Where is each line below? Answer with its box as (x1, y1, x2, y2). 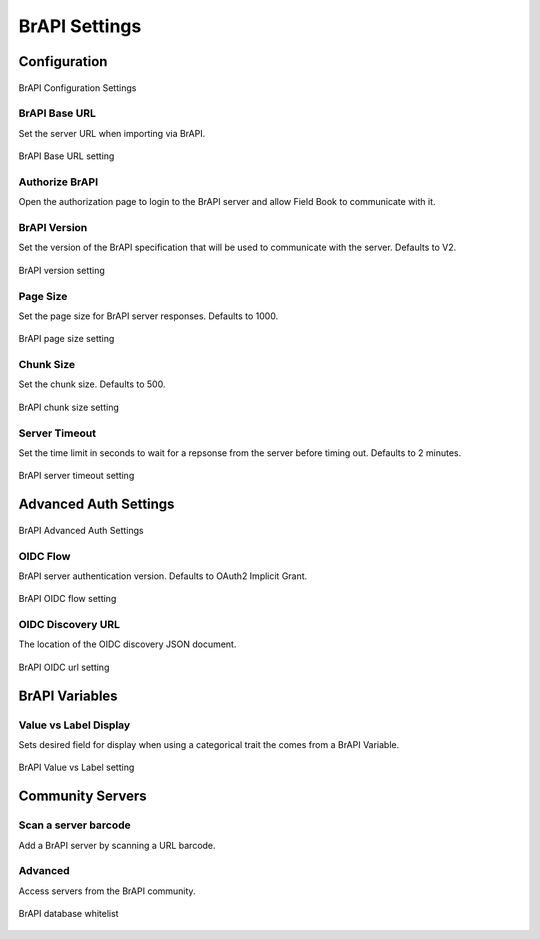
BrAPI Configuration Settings (18, 81, 137, 94)
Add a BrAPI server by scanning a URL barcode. (18, 839, 216, 851)
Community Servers (18, 788, 147, 805)
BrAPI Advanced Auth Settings (18, 524, 144, 536)
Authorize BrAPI (18, 175, 99, 189)
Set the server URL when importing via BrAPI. (18, 127, 206, 139)
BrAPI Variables (18, 687, 119, 704)
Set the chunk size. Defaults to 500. (18, 378, 166, 390)
